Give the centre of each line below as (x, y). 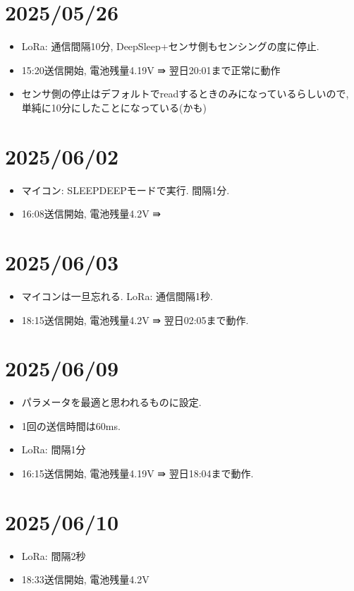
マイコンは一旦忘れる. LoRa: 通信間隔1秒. (117, 295)
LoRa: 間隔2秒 (54, 555)
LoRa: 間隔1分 (54, 449)
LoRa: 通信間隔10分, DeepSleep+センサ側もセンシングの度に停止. (170, 46)
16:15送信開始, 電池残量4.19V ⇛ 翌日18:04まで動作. (138, 473)
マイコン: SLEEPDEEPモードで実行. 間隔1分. (126, 190)
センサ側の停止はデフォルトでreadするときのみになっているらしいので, (185, 94)
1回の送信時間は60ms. (71, 425)
